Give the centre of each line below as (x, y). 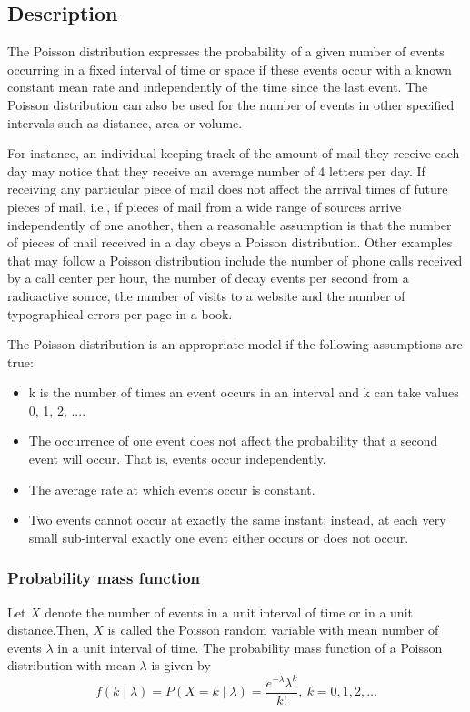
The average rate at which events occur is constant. (172, 489)
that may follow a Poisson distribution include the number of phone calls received (235, 260)
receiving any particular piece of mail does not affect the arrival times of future (228, 189)
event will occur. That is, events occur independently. (177, 459)
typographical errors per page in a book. (120, 313)
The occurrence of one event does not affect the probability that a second (233, 441)
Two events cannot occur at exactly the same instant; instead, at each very (237, 520)
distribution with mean (71, 665)
